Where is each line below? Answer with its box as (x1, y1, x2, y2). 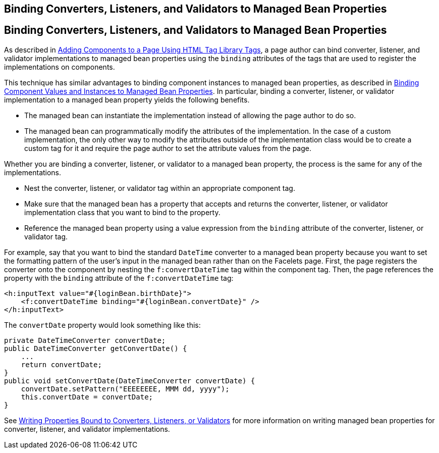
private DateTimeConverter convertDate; (4, 336, 166, 344)
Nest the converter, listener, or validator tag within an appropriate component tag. (24, 183, 295, 192)
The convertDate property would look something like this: (4, 320, 201, 329)
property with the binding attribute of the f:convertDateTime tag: (4, 273, 234, 282)
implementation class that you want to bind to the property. (24, 208, 221, 217)
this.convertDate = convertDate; (21, 392, 153, 401)
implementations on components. (4, 62, 115, 71)
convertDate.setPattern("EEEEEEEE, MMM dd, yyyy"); (21, 384, 230, 393)
